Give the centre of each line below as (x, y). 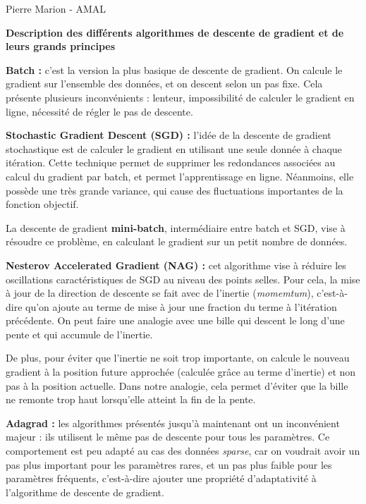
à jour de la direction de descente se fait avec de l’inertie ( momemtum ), (160, 293)
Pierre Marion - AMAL (56, 8)
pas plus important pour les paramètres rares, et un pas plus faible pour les (169, 464)
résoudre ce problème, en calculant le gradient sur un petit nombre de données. (177, 241)
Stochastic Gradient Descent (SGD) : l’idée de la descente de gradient (169, 135)
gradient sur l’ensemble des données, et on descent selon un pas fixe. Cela (164, 84)
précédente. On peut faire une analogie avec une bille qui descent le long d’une (175, 320)
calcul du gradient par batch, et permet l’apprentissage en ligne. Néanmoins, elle (180, 176)
